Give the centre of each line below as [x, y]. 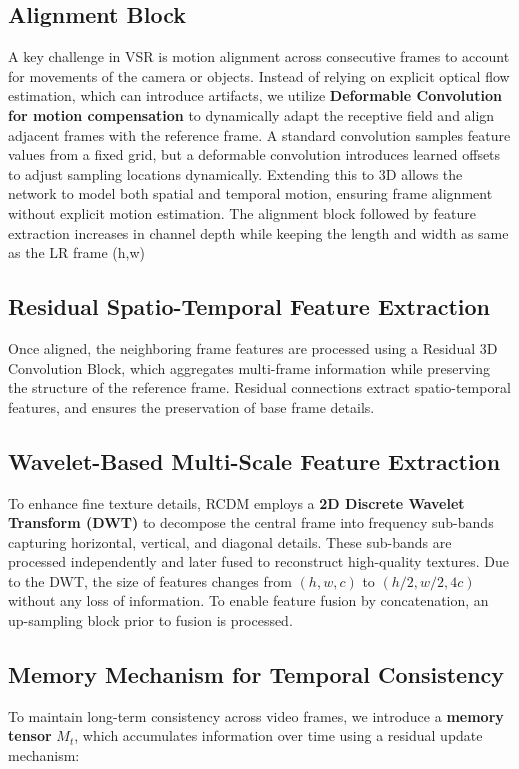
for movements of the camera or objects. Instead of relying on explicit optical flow [259, 75]
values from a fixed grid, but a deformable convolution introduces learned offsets [254, 154]
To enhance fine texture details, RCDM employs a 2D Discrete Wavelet [236, 502]
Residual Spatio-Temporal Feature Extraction [249, 306]
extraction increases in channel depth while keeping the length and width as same [258, 232]
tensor [30, 735]
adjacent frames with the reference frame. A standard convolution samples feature [259, 134]
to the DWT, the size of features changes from [150, 580]
